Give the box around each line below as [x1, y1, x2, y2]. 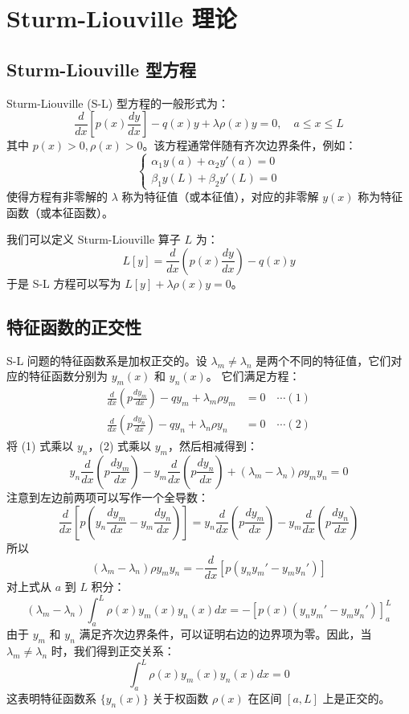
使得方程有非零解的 [6, 188, 108, 205]
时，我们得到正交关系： [51, 642, 175, 659]
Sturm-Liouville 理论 [6, 2, 237, 35]
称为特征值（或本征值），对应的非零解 [121, 188, 319, 205]
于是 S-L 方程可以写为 [6, 274, 121, 291]
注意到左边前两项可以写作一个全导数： [6, 488, 209, 505]
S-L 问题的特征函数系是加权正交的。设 [6, 351, 207, 368]
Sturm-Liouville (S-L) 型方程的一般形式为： [6, 94, 229, 111]
